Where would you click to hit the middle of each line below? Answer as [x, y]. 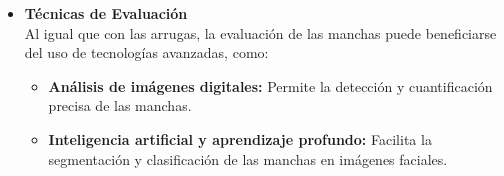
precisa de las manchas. [120, 105]
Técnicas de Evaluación [106, 13]
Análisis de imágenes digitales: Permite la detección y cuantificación [270, 85]
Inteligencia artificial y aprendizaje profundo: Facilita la [240, 138]
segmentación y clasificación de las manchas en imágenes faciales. [248, 158]
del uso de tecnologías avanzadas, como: [146, 52]
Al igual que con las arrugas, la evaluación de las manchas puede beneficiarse [260, 32]
